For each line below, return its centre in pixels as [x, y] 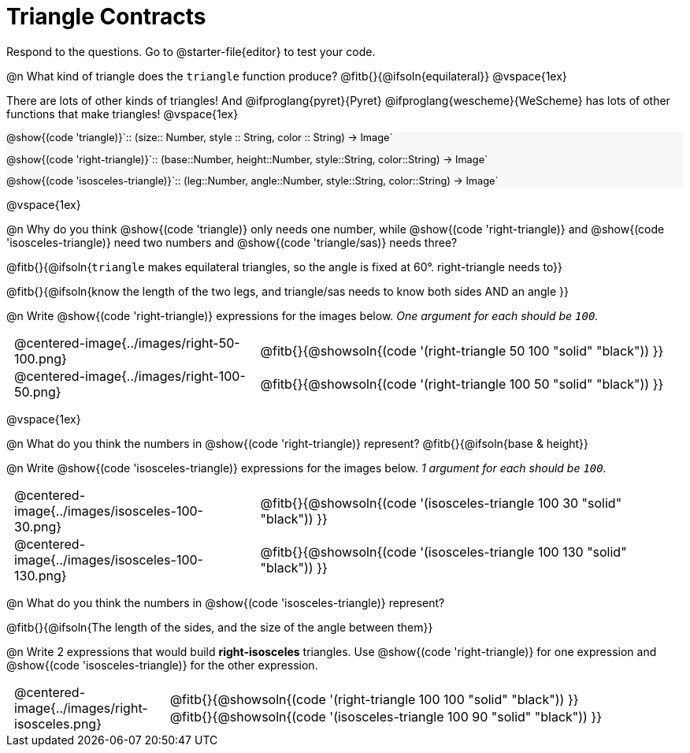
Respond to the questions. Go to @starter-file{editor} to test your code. [191, 51]
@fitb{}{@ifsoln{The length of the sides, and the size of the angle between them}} [220, 628]
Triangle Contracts [106, 17]
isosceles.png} [58, 724]
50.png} [38, 392]
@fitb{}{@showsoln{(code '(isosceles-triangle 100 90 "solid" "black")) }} [386, 717]
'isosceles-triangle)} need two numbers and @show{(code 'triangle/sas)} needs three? [232, 243]
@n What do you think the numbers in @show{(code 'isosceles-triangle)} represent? [226, 603]
